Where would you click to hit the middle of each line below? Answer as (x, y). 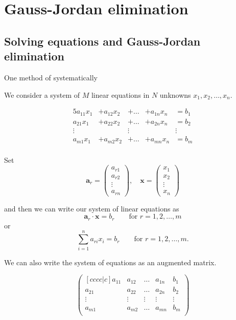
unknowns (175, 94)
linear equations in (120, 94)
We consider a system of (42, 94)
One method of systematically (51, 77)
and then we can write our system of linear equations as (92, 208)
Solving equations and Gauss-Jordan (102, 41)
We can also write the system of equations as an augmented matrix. (110, 262)
